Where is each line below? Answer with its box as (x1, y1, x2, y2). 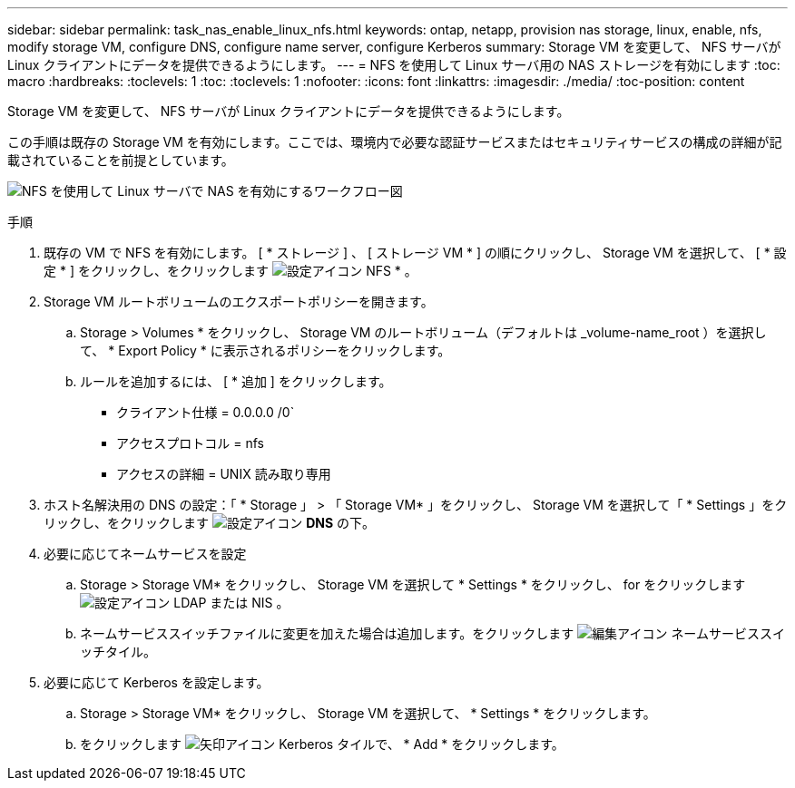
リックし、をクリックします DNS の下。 (44, 515, 376, 530)
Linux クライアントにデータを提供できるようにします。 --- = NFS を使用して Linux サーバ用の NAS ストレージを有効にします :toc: (7, 57, 780, 73)
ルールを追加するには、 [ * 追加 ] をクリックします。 (80, 374, 392, 389)
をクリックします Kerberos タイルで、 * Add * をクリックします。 (80, 736, 564, 752)
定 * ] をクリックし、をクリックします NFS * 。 (44, 263, 417, 278)
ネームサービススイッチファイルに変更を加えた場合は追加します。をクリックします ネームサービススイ (80, 626, 785, 641)
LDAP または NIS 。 (173, 595, 290, 610)
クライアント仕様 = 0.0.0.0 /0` (116, 404, 295, 420)
